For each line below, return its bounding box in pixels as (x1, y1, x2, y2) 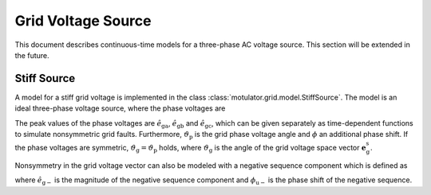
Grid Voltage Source (14, 12, 152, 29)
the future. (14, 50, 49, 60)
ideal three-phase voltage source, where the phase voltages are (14, 103, 226, 113)
